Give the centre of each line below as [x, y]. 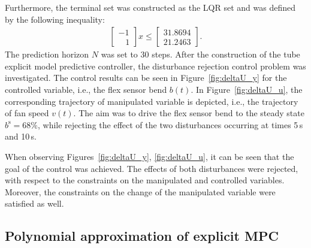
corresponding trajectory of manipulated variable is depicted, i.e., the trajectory [152, 101]
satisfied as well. [34, 203]
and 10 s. [21, 136]
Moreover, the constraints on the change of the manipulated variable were [140, 191]
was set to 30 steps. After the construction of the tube [200, 54]
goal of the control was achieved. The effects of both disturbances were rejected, [152, 168]
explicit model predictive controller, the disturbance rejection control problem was [155, 66]
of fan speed [27, 113]
